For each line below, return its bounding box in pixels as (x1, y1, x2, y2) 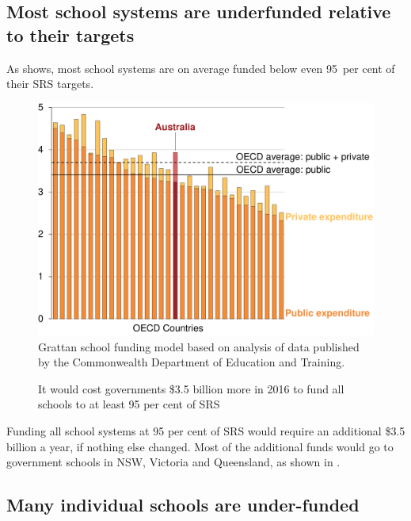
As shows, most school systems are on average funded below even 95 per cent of (6, 59, 395, 76)
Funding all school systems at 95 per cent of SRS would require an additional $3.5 (6, 422, 405, 439)
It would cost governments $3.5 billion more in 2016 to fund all (38, 380, 344, 396)
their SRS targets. (6, 75, 94, 92)
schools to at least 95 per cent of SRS (38, 396, 220, 412)
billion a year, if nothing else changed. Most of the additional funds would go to (6, 438, 394, 454)
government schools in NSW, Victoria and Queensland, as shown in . (6, 454, 341, 470)
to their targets (6, 22, 135, 47)
